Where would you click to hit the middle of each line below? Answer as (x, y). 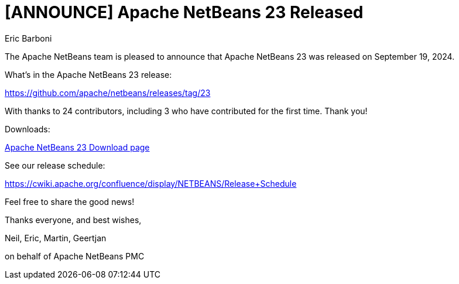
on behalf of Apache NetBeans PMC (75, 256)
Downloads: (28, 129)
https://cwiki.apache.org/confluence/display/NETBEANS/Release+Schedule (151, 183)
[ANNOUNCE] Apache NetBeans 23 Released (184, 12)
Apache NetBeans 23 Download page (77, 147)
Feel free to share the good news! (70, 201)
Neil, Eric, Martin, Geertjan (56, 238)
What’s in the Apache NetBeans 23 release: (88, 74)
